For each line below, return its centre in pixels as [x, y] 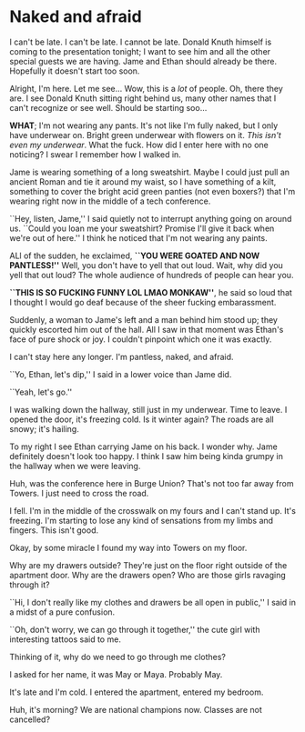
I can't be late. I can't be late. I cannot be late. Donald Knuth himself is [141, 42]
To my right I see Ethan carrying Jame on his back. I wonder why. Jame [143, 446]
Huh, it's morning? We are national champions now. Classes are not [136, 709]
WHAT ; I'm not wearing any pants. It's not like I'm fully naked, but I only [144, 125]
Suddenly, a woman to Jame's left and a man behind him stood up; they [143, 319]
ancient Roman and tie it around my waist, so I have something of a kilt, [143, 181]
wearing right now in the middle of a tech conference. [110, 201]
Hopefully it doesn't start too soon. [75, 71]
